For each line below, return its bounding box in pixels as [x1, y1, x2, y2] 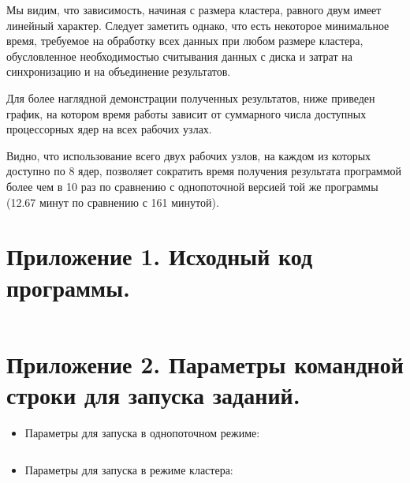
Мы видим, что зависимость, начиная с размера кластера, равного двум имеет [6, 2, 382, 17]
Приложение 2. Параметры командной [6, 347, 404, 380]
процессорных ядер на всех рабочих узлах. [6, 121, 212, 137]
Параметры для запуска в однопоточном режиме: [24, 424, 260, 440]
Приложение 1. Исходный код [6, 240, 313, 272]
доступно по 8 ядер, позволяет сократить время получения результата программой [6, 163, 402, 179]
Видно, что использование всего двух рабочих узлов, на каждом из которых [6, 147, 371, 163]
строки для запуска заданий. [6, 378, 300, 410]
